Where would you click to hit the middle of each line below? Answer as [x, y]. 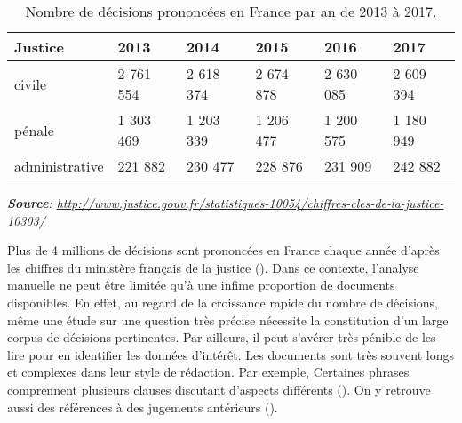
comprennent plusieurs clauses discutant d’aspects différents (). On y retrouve [219, 389]
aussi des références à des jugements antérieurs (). [143, 407]
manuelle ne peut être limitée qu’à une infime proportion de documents [201, 285]
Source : [30, 203]
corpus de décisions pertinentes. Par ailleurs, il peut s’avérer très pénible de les [222, 337]
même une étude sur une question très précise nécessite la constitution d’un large [228, 319]
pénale [34, 130]
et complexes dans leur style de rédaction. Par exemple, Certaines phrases [208, 372]
